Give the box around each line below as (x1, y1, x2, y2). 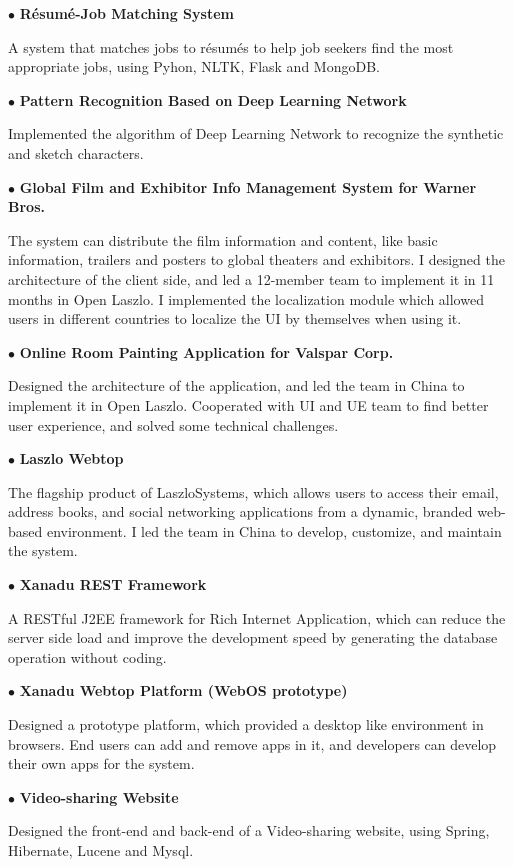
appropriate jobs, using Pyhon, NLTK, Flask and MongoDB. (8, 56, 380, 77)
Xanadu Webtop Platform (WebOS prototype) (19, 680, 348, 701)
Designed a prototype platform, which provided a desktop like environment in (8, 714, 484, 735)
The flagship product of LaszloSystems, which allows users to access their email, (8, 481, 499, 502)
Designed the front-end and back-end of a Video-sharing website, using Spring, (8, 820, 490, 841)
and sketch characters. (8, 142, 144, 163)
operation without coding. (8, 646, 167, 667)
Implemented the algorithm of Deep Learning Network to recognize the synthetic (8, 123, 504, 144)
